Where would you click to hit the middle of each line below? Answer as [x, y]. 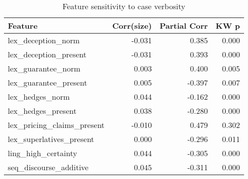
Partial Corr [184, 26]
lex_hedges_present [42, 111]
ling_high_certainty [42, 153]
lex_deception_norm [44, 40]
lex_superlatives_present [51, 139]
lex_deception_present [47, 54]
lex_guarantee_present [48, 82]
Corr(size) [132, 26]
